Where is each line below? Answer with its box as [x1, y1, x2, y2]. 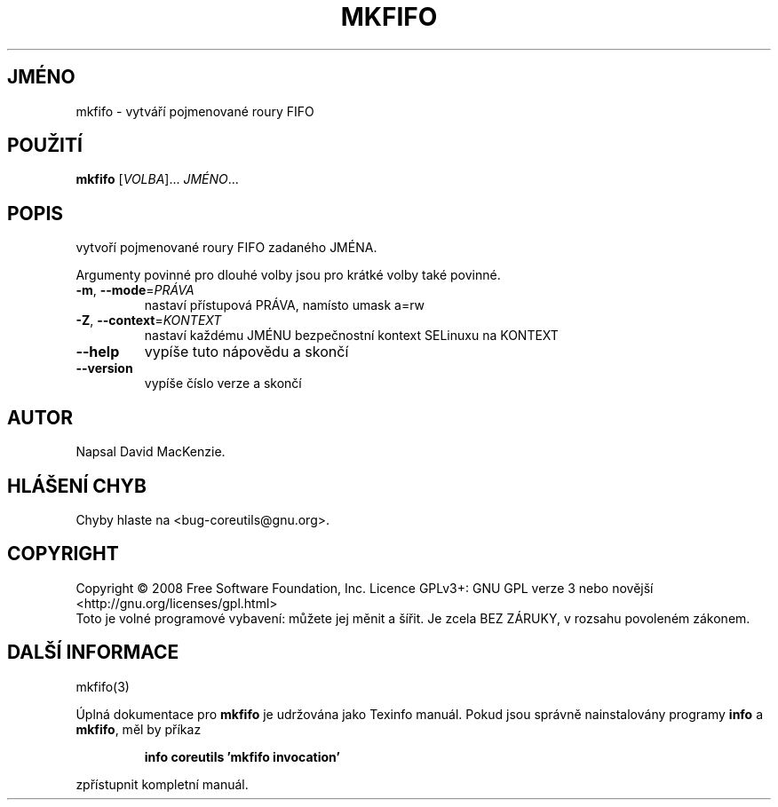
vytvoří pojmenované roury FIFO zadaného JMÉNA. [75, 240, 377, 256]
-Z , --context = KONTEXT [75, 313, 222, 328]
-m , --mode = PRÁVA [75, 282, 194, 298]
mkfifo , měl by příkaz [75, 721, 202, 737]
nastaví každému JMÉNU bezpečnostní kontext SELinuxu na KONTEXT [144, 328, 559, 344]
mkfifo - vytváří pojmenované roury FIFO [75, 103, 314, 119]
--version [75, 360, 133, 376]
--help [75, 343, 120, 361]
